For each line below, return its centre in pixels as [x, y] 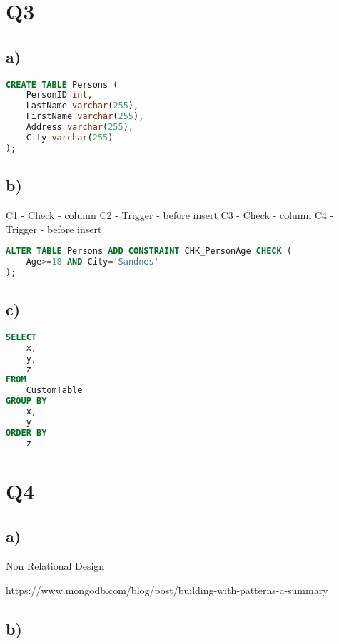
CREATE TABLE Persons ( [62, 85]
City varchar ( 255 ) [70, 137]
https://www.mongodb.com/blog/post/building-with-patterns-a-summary [167, 589]
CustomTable [54, 390]
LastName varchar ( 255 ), [82, 106]
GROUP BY [26, 401]
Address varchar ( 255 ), [80, 127]
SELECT [21, 337]
